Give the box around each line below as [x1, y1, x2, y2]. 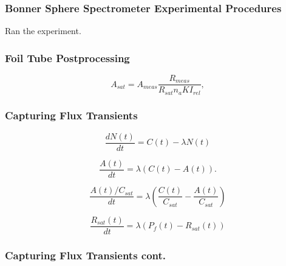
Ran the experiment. [5, 24, 81, 37]
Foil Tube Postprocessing [5, 50, 130, 65]
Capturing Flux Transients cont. [5, 247, 166, 262]
